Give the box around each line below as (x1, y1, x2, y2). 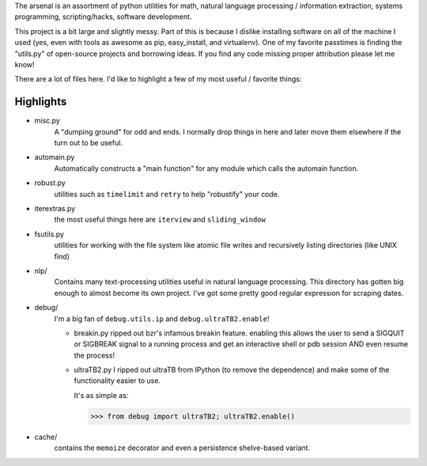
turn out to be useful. (54, 138, 123, 148)
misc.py (34, 116, 61, 126)
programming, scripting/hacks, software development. (14, 12, 192, 21)
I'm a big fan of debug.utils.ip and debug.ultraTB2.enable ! (54, 313, 270, 324)
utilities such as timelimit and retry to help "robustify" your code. (54, 189, 280, 199)
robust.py (34, 178, 66, 188)
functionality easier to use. (74, 376, 161, 385)
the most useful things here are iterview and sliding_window (54, 214, 266, 225)
